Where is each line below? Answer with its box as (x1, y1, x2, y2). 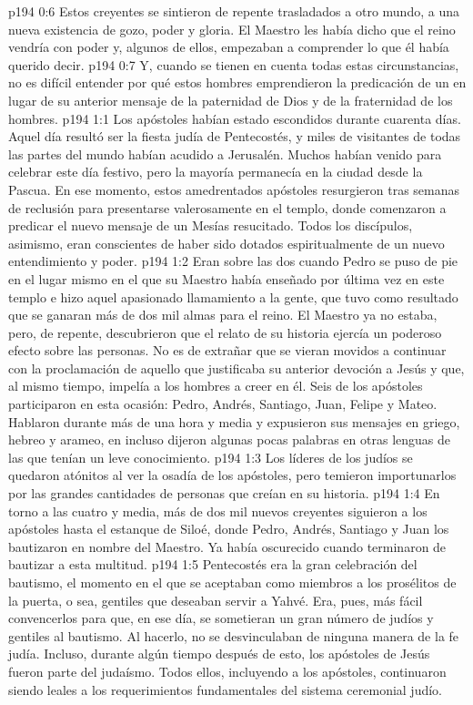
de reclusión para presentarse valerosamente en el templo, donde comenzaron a (8, 198, 447, 217)
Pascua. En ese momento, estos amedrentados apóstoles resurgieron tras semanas (8, 179, 460, 199)
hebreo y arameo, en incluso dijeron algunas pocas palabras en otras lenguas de (8, 430, 450, 449)
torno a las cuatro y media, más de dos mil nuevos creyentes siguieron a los (8, 501, 428, 520)
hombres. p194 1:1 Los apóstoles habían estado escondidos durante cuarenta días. (8, 108, 461, 128)
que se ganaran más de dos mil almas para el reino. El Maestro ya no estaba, (8, 305, 438, 324)
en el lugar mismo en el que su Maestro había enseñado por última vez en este (8, 269, 445, 288)
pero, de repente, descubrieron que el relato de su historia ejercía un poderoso (8, 322, 442, 342)
